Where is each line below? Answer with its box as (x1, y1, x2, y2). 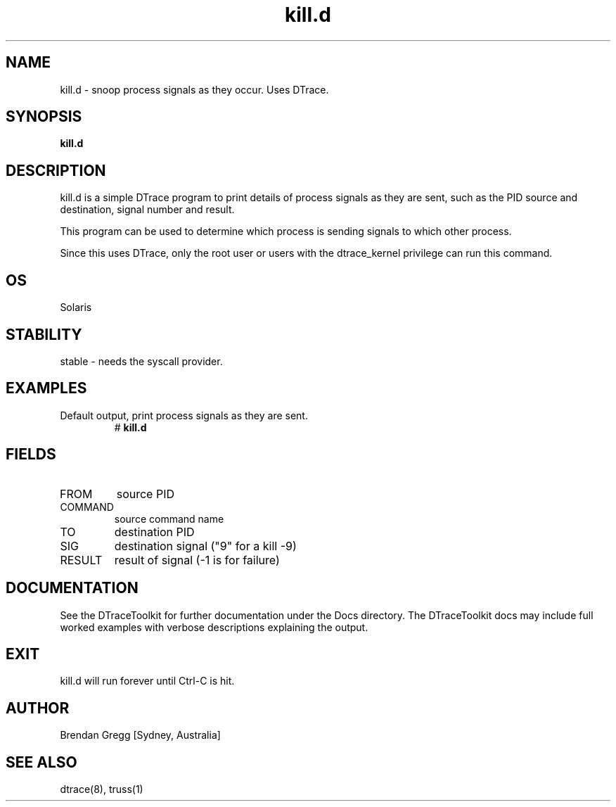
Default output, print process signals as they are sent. (60, 409, 308, 421)
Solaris (60, 301, 92, 314)
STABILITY (6, 325, 82, 343)
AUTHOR (6, 699, 70, 717)
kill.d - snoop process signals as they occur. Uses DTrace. (60, 83, 329, 96)
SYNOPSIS (6, 108, 82, 126)
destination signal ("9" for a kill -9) (114, 538, 297, 553)
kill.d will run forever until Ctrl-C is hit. (60, 675, 235, 687)
